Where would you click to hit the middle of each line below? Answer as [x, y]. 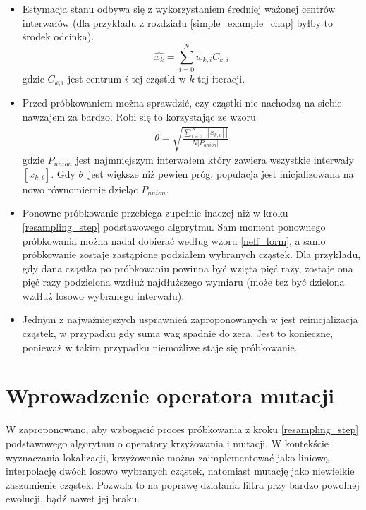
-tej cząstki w [157, 78]
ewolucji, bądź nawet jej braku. [73, 498]
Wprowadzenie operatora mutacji [170, 395]
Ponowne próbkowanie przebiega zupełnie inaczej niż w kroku [155, 213]
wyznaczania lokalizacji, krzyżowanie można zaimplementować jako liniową [167, 457]
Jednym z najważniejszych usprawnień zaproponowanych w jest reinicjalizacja [190, 319]
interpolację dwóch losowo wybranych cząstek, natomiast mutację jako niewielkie [180, 471]
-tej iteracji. [220, 78]
